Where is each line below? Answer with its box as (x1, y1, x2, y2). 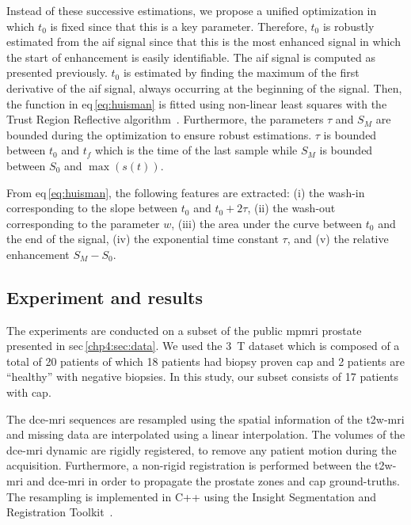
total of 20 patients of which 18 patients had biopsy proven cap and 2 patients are (6, 352, 405, 369)
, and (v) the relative (287, 230, 389, 247)
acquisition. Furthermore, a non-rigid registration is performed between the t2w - (6, 457, 397, 474)
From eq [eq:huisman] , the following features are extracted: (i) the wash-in (6, 184, 365, 200)
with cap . (6, 384, 51, 401)
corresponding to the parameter (6, 215, 160, 231)
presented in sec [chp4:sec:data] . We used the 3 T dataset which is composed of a (6, 337, 400, 354)
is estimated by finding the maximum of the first (123, 64, 360, 81)
